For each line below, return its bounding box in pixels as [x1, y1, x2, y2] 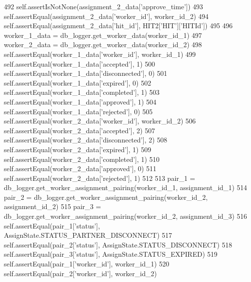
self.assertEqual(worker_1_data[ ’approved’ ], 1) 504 [4, 96, 157, 106]
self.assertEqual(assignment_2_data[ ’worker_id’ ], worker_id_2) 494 [4, 11, 209, 21]
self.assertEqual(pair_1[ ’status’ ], [4, 220, 100, 230]
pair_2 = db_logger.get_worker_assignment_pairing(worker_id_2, [4, 192, 208, 202]
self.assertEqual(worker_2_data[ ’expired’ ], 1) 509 [4, 144, 151, 154]
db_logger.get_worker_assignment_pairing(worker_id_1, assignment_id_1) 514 [4, 182, 247, 193]
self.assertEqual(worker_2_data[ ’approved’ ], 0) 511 [4, 163, 157, 174]
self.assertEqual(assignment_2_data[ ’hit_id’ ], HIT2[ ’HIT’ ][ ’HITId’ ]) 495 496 [4, 20, 233, 31]
